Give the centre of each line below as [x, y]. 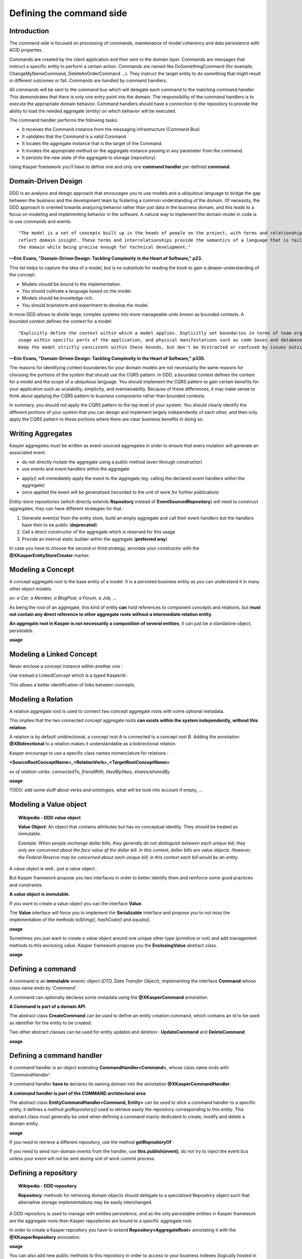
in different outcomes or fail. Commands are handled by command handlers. [88, 81]
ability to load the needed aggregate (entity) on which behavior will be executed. [93, 111]
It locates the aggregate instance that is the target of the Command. [92, 144]
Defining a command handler [56, 1056]
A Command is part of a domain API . [48, 1007]
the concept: [22, 275]
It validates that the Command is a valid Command [74, 136]
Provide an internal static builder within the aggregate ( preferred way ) [95, 539]
